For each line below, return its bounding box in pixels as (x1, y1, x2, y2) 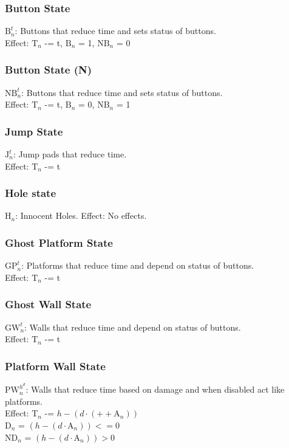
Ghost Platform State (5, 235, 113, 250)
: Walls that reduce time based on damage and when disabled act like (25, 383, 285, 396)
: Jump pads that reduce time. (13, 148, 127, 160)
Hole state (5, 185, 56, 201)
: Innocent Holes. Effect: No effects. (15, 209, 147, 222)
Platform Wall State (5, 358, 106, 373)
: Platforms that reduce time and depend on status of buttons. (21, 259, 254, 272)
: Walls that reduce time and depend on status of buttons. (24, 320, 241, 333)
